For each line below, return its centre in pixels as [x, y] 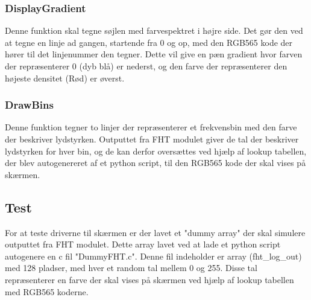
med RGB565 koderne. [47, 291]
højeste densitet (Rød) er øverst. [65, 78]
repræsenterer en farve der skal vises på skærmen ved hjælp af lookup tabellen [149, 279]
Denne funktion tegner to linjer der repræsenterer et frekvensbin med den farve [151, 127]
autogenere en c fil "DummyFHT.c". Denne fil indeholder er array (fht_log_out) [153, 256]
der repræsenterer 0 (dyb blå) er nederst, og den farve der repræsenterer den [146, 66]
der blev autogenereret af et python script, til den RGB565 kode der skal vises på [155, 163]
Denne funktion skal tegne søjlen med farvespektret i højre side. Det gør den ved [154, 30]
